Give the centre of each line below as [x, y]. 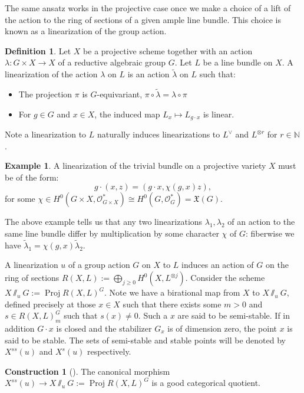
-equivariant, [120, 94]
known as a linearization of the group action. [86, 31]
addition [20, 328]
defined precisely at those [50, 304]
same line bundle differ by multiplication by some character [112, 233]
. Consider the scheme [225, 278]
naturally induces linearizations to [158, 134]
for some [20, 199]
